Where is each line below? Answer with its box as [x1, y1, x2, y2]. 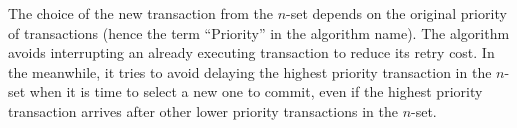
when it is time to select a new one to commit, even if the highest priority [29, 81, 483, 102]
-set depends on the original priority [286, 3, 507, 23]
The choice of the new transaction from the [8, 3, 273, 23]
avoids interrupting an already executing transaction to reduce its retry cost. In [8, 42, 495, 63]
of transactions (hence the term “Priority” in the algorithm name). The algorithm [8, 22, 510, 43]
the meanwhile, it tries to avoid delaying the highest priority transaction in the [8, 61, 492, 82]
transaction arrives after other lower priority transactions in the [8, 100, 398, 121]
